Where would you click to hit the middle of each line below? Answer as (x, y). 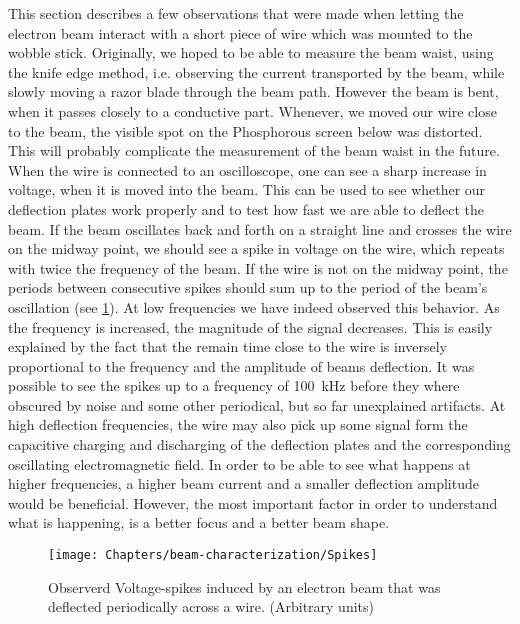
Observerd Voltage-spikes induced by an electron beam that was (244, 586)
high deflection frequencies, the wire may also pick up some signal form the (238, 424)
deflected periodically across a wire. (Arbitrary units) (211, 606)
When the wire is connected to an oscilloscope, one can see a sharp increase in (247, 169)
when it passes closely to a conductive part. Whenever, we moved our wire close (252, 110)
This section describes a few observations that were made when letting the (236, 13)
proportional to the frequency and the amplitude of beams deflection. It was (241, 365)
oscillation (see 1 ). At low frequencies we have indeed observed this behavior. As (254, 306)
